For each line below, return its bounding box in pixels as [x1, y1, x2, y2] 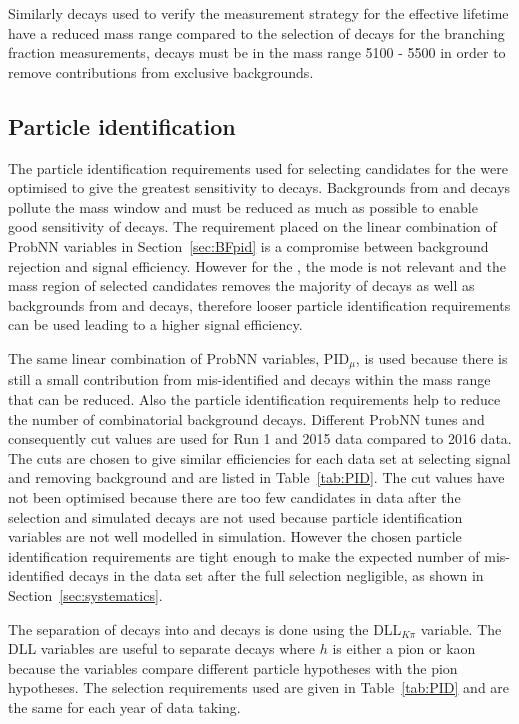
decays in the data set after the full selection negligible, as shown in [69, 565, 484, 586]
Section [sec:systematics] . [8, 584, 163, 605]
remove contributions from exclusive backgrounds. [8, 61, 314, 82]
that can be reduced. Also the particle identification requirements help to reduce [8, 388, 501, 409]
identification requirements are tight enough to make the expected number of [8, 545, 480, 566]
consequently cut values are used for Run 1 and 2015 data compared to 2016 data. [8, 428, 512, 449]
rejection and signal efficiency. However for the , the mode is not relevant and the [8, 255, 507, 276]
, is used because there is [355, 347, 508, 368]
